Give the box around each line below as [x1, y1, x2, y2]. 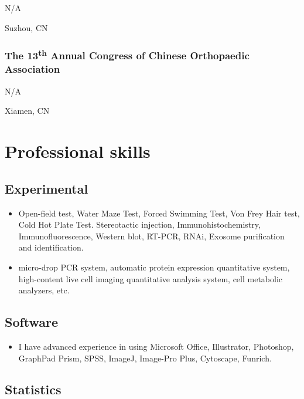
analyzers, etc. [18, 284, 70, 296]
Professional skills [5, 139, 151, 163]
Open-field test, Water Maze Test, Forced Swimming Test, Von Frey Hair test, [18, 207, 300, 219]
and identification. [18, 241, 84, 253]
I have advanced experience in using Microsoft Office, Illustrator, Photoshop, [18, 340, 294, 352]
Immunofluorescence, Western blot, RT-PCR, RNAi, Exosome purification [18, 229, 285, 242]
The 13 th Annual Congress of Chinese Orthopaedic [5, 47, 250, 63]
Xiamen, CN [5, 104, 50, 117]
